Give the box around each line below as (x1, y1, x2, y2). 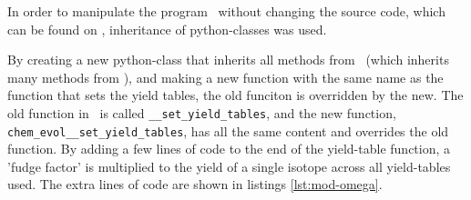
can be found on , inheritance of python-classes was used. (7, 19, 327, 38)
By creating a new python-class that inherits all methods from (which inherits (7, 50, 449, 69)
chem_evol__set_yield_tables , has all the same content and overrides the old (7, 121, 449, 140)
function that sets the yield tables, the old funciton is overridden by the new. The (7, 85, 464, 105)
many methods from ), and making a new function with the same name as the (7, 67, 444, 86)
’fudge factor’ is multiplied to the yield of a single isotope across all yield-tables (7, 156, 451, 175)
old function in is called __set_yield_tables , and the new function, (7, 103, 396, 122)
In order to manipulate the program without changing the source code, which (7, 2, 445, 20)
